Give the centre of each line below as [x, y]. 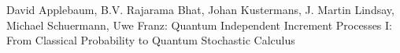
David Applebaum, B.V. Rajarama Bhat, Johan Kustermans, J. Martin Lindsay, [200, 9]
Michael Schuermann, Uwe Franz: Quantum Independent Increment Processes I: [199, 25]
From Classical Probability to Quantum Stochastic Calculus [151, 40]
